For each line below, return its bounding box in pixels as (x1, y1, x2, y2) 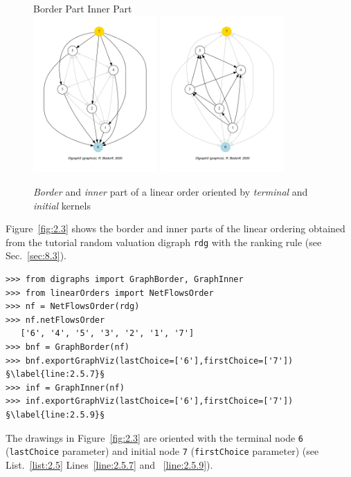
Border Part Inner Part (33, 1, 132, 15)
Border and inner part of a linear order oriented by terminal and (33, 184, 308, 198)
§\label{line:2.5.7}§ (6, 369, 105, 380)
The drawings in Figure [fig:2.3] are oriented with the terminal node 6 (6, 430, 304, 445)
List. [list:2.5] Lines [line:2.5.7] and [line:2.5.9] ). (6, 457, 213, 471)
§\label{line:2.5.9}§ (6, 409, 105, 420)
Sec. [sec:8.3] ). (6, 248, 66, 263)
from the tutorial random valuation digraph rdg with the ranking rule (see (6, 234, 322, 249)
